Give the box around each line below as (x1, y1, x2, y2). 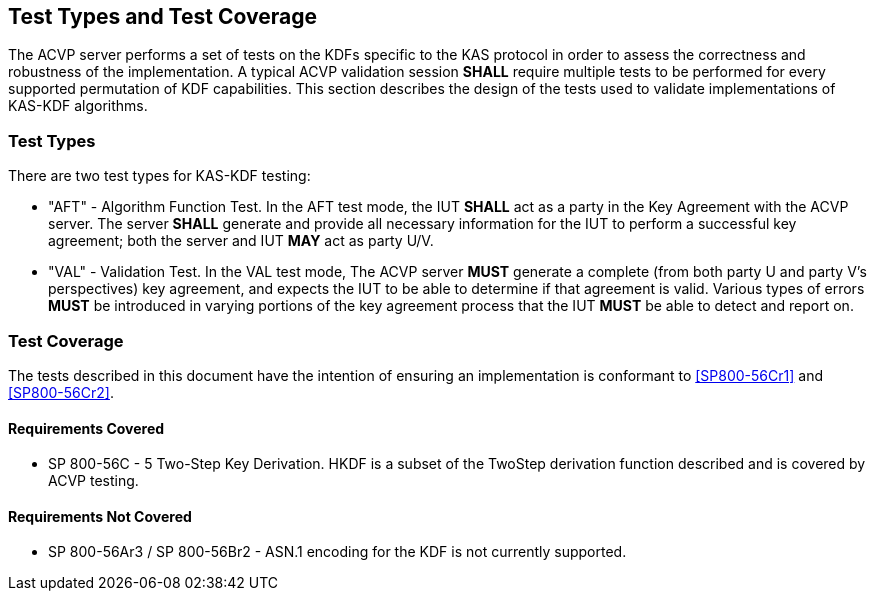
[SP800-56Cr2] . (8, 383, 114, 401)
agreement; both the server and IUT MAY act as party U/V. (48, 232, 434, 250)
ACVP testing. (48, 472, 139, 490)
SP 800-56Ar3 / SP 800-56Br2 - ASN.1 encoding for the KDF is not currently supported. (48, 543, 627, 561)
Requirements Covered (8, 419, 165, 437)
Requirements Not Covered (8, 507, 192, 525)
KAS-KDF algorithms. (8, 97, 148, 115)
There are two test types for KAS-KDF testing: (8, 167, 311, 185)
